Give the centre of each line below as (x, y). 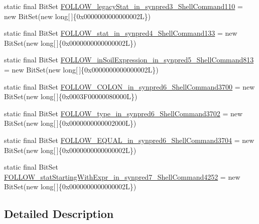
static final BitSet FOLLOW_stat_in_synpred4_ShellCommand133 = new (121, 33)
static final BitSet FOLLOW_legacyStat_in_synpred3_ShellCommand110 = (123, 6)
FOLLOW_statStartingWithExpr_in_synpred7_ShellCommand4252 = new (122, 176)
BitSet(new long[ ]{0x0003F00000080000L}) (71, 96)
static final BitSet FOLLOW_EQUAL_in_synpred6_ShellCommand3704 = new (129, 140)
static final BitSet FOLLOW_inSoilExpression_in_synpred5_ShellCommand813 (129, 60)
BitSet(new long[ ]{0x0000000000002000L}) (70, 123)
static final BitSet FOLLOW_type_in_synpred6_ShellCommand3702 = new (123, 113)
